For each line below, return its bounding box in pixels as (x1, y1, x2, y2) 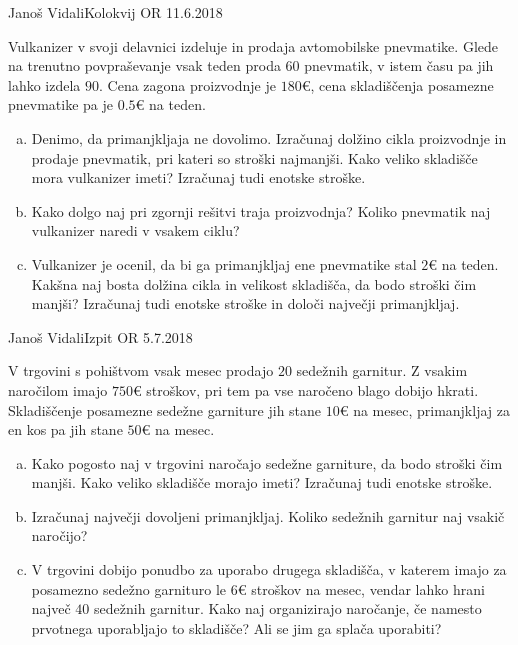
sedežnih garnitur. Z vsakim (296, 360, 468, 381)
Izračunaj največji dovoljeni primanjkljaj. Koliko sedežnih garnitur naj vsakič (31, 505, 505, 526)
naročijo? (31, 525, 88, 546)
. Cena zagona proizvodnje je (99, 74, 276, 95)
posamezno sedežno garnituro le (31, 578, 227, 599)
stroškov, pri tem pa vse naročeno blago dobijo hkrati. (146, 379, 479, 400)
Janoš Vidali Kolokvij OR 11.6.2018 (8, 2, 223, 22)
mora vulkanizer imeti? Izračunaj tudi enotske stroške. (31, 167, 366, 188)
